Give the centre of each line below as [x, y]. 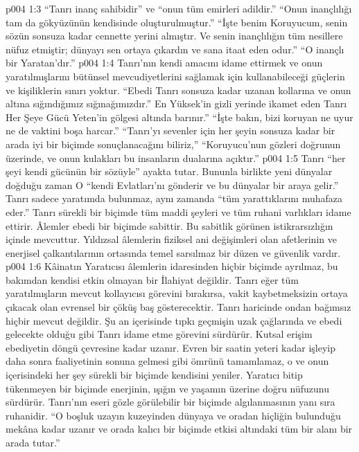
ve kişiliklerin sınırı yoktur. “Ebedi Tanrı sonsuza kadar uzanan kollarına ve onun [178, 90]
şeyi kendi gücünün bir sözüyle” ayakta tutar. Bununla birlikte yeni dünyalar [169, 171]
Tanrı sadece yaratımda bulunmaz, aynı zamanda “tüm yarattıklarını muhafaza [174, 198]
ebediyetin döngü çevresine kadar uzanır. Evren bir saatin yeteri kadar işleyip [170, 347]
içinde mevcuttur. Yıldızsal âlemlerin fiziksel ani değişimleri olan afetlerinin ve [171, 239]
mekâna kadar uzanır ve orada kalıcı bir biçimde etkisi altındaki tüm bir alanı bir [179, 429]
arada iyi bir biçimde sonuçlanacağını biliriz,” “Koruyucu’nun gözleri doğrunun [173, 144]
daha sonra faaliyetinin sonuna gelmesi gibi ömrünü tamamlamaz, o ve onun [167, 361]
